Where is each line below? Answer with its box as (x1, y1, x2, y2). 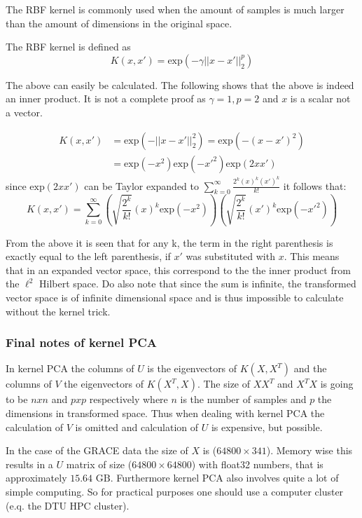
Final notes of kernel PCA (6, 334, 158, 351)
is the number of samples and (180, 392, 307, 407)
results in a (6, 456, 53, 471)
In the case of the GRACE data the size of (6, 443, 188, 458)
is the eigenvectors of (147, 361, 237, 376)
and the (293, 361, 327, 376)
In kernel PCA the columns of (6, 361, 134, 376)
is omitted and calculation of (75, 419, 199, 434)
